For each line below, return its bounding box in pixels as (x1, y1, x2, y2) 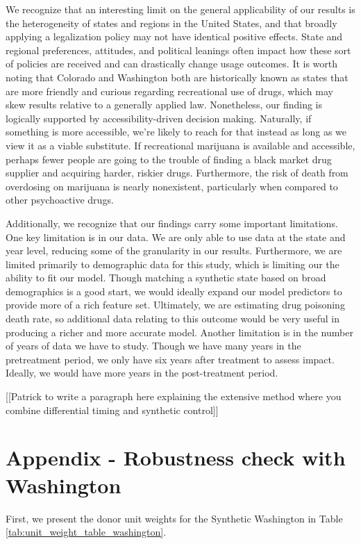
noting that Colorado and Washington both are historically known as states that (6, 69, 349, 84)
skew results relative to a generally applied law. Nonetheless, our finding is (6, 97, 322, 112)
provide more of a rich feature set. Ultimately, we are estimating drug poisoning (6, 297, 345, 312)
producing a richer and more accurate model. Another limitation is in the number (6, 324, 353, 339)
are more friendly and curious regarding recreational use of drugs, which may (6, 83, 333, 98)
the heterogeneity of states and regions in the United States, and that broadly (6, 15, 337, 30)
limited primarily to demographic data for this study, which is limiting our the (6, 256, 339, 271)
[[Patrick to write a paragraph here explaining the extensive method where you (6, 389, 342, 404)
